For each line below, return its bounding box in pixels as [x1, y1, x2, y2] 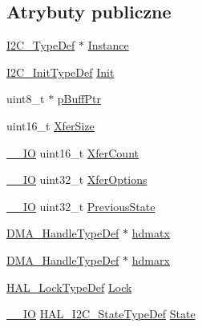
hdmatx [131, 225, 170, 241]
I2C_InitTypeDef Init [6, 63, 115, 80]
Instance [87, 37, 129, 54]
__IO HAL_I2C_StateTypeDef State [6, 305, 196, 322]
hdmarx [131, 251, 170, 268]
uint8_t [6, 90, 45, 107]
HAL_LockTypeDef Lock [6, 278, 132, 295]
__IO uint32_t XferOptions [6, 171, 147, 188]
